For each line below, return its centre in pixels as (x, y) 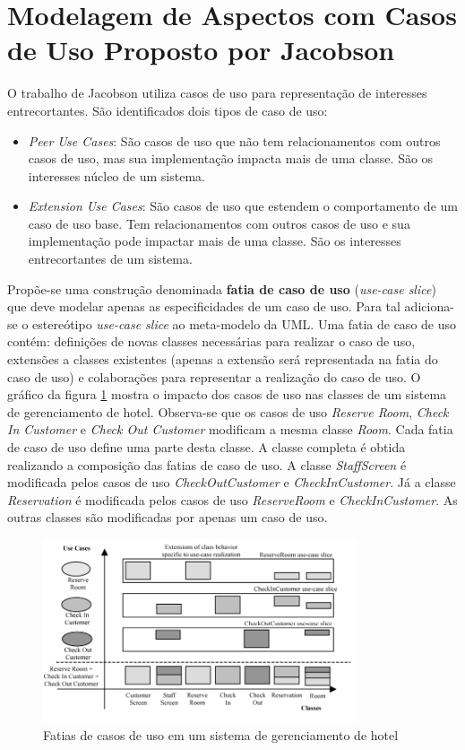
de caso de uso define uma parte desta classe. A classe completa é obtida (207, 447)
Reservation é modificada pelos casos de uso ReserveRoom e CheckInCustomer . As (232, 499)
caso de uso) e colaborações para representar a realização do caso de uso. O (214, 376)
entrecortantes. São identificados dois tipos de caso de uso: (168, 110)
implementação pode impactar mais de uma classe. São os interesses (215, 241)
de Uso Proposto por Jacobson (201, 50)
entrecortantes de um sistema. (110, 259)
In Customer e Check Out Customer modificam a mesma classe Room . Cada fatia (230, 429)
